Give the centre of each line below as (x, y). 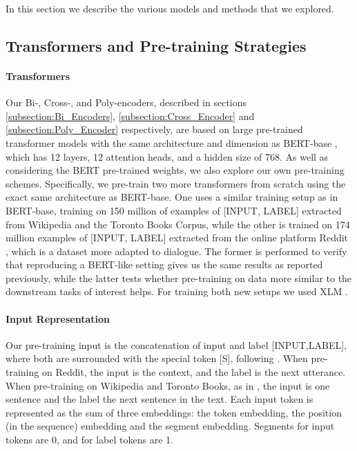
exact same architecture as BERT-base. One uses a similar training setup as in (172, 197)
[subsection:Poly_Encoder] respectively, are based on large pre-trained (154, 129)
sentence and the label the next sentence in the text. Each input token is (160, 399)
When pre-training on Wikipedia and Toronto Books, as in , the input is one (168, 385)
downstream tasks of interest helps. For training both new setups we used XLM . (177, 291)
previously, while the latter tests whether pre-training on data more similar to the (179, 278)
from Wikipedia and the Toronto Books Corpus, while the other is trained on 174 (178, 224)
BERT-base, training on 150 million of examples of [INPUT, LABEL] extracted (174, 210)
